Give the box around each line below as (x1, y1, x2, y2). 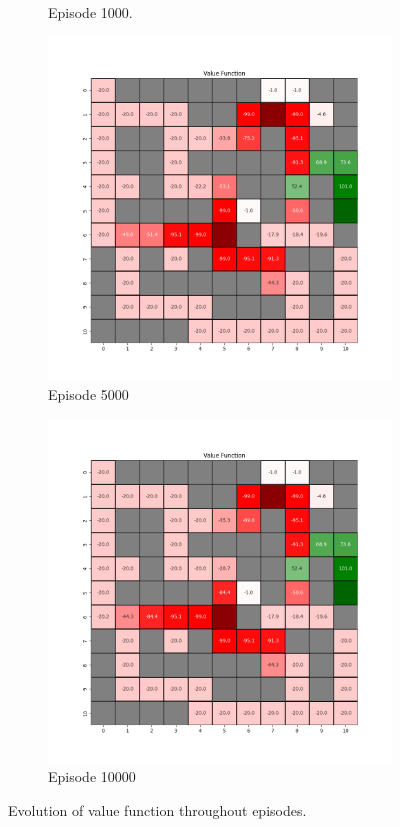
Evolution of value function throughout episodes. (8, 799, 307, 820)
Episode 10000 (48, 766, 136, 787)
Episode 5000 (48, 384, 129, 405)
